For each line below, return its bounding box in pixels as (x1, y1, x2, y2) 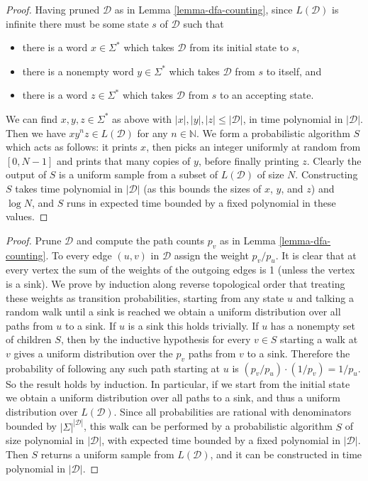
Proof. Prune (6, 232, 62, 247)
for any (137, 125, 168, 140)
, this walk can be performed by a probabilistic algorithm (84, 418, 333, 433)
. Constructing (295, 167, 358, 182)
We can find (6, 111, 58, 126)
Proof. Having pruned (6, 2, 100, 16)
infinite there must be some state (6, 16, 149, 31)
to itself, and (266, 63, 322, 78)
